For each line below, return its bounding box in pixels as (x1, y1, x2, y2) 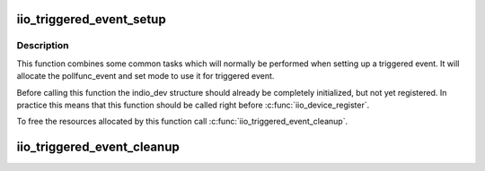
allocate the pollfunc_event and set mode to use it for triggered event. (16, 71, 275, 81)
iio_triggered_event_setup (16, 12, 166, 27)
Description (16, 39, 69, 52)
